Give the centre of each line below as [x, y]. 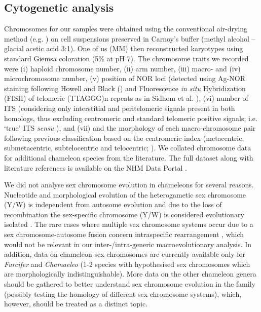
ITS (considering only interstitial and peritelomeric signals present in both [120, 108]
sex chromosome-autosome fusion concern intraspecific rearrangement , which [124, 234]
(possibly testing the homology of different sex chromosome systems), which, [123, 294]
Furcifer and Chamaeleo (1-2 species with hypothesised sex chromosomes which [127, 264]
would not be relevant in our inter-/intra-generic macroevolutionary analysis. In [128, 244]
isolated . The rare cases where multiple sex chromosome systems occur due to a [129, 224]
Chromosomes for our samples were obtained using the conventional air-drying [126, 29]
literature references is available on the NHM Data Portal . [96, 167]
